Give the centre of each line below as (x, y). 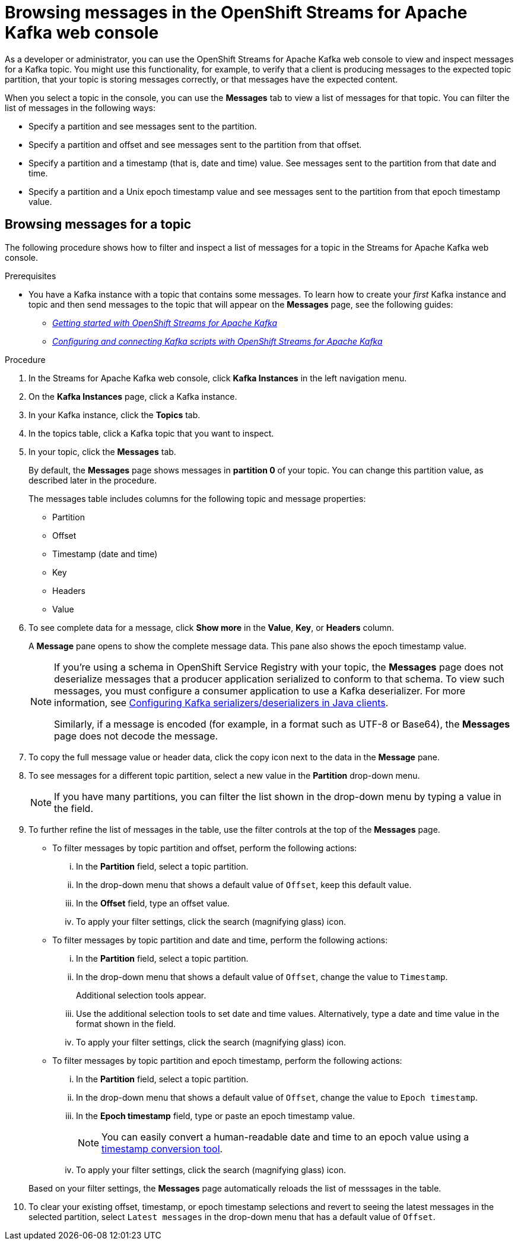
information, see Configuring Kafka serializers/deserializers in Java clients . (221, 702)
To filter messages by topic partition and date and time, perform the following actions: (220, 940)
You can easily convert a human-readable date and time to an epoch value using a (285, 1137)
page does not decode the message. (136, 736)
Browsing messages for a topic (98, 225)
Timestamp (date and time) (105, 554)
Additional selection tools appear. (141, 995)
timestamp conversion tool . (162, 1148)
